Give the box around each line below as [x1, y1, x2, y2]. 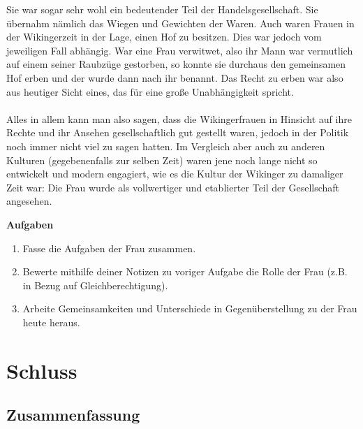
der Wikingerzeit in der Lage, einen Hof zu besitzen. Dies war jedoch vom [6, 29, 322, 44]
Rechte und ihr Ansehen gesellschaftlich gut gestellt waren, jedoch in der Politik [6, 125, 349, 140]
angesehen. [6, 194, 52, 208]
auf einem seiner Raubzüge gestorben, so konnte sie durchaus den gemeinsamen [6, 57, 346, 71]
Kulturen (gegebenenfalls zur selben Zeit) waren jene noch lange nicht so [6, 152, 318, 167]
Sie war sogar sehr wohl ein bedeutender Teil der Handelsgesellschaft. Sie [6, 2, 318, 16]
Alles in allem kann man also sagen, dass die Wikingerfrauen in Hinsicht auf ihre [6, 111, 352, 126]
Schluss [6, 356, 77, 384]
